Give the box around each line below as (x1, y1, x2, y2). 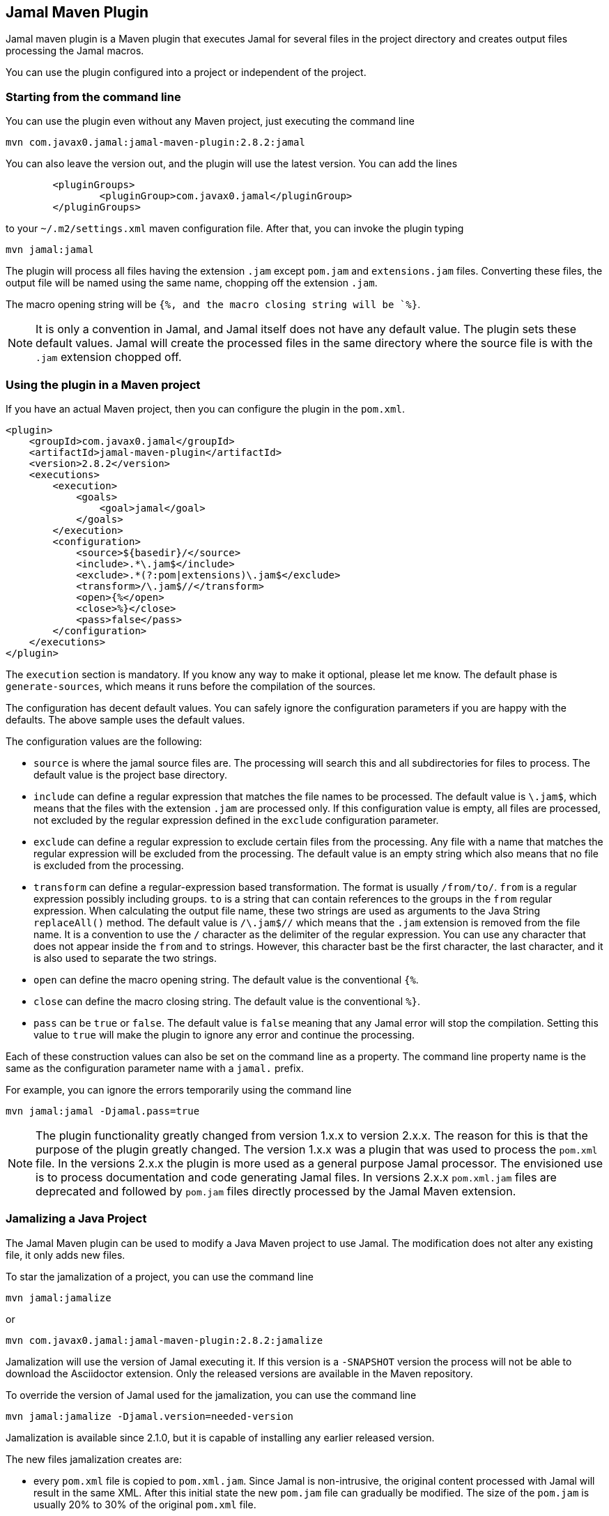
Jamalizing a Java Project (6, 1211, 147, 1226)
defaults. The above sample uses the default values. (6, 713, 245, 726)
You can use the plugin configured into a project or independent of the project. (6, 66, 367, 79)
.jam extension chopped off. (36, 350, 182, 365)
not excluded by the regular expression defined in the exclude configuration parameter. (33, 813, 439, 826)
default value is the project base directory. (33, 768, 227, 781)
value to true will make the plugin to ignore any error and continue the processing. (33, 1028, 415, 1041)
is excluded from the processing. (33, 859, 184, 871)
